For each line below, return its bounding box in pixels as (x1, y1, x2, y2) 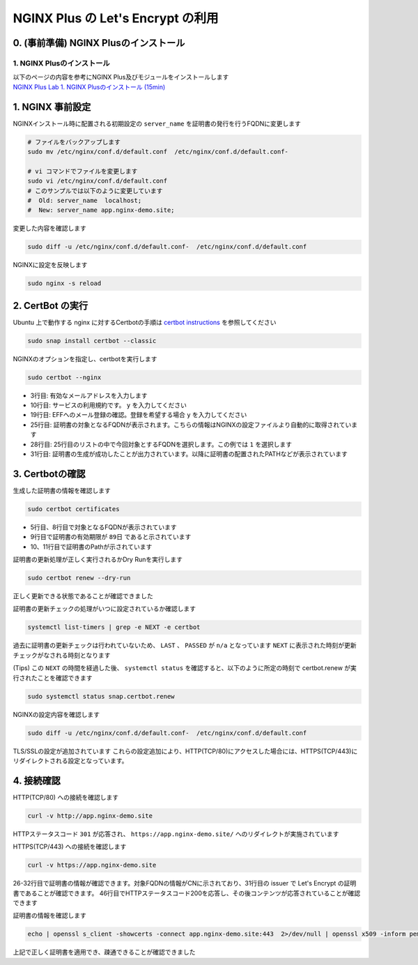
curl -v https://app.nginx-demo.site (27, 861, 157, 869)
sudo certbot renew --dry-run (27, 574, 131, 582)
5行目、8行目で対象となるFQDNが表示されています (30, 523, 177, 531)
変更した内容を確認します (13, 224, 86, 233)
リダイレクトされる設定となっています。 (13, 757, 128, 765)
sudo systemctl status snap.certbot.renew (27, 692, 175, 700)
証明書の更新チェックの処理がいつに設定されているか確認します (13, 605, 196, 613)
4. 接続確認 (13, 775, 61, 787)
